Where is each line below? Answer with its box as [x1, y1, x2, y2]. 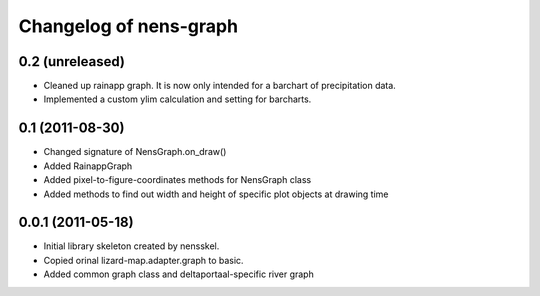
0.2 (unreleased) [18, 53, 125, 70]
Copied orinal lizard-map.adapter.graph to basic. [43, 254, 244, 266]
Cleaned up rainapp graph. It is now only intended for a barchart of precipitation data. [43, 80, 397, 92]
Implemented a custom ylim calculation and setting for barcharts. [43, 93, 312, 105]
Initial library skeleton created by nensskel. [43, 240, 220, 252]
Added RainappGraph [43, 160, 133, 172]
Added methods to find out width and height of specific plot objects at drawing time [43, 188, 389, 200]
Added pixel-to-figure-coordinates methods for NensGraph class [43, 174, 312, 186]
